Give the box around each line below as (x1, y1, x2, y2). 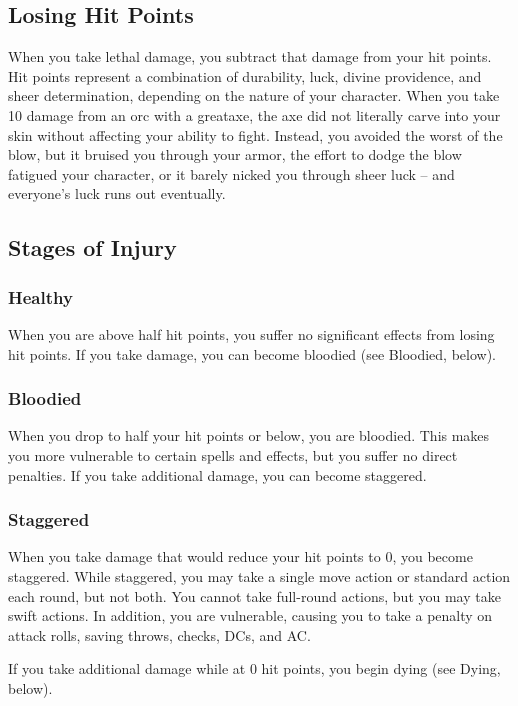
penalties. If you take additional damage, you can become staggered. (8, 464, 427, 485)
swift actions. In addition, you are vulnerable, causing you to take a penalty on (8, 605, 493, 626)
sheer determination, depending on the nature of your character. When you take (8, 85, 500, 106)
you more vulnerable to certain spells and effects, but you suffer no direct (8, 444, 458, 465)
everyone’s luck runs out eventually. (8, 183, 226, 204)
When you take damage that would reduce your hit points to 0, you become (8, 546, 473, 567)
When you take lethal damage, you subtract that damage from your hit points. (8, 46, 492, 67)
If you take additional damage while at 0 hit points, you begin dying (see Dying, (8, 658, 501, 679)
